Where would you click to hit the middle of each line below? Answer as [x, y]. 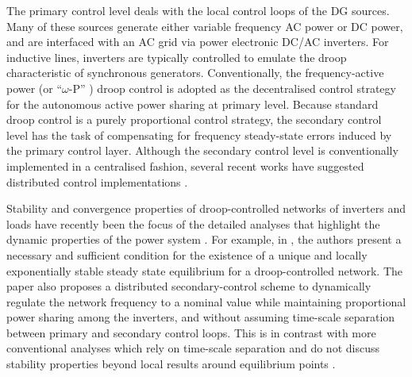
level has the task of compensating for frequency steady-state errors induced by [199, 135]
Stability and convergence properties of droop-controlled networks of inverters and [206, 208]
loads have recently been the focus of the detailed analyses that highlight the [193, 223]
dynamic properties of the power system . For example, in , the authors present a [204, 239]
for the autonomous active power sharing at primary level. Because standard [193, 104]
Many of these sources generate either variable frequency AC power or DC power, [205, 26]
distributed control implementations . [97, 181]
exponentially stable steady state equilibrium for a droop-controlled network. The [205, 270]
